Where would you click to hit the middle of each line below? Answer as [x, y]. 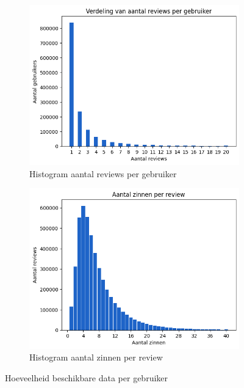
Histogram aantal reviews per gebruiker [103, 173]
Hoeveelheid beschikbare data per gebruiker [87, 377]
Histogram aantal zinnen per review [96, 357]
